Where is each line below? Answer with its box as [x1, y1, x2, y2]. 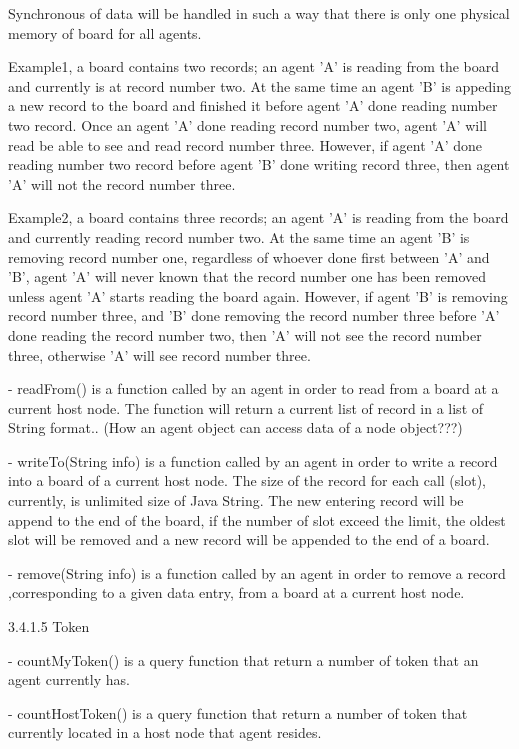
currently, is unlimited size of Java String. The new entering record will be [8, 490, 464, 511]
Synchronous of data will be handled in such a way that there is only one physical [8, 3, 510, 23]
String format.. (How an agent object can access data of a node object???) [8, 417, 463, 438]
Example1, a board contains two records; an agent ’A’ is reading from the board [8, 56, 500, 77]
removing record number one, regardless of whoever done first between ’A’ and [8, 246, 490, 267]
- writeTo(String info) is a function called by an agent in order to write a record [8, 450, 498, 471]
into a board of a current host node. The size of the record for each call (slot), [8, 470, 487, 491]
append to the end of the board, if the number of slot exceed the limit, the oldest [8, 509, 506, 530]
